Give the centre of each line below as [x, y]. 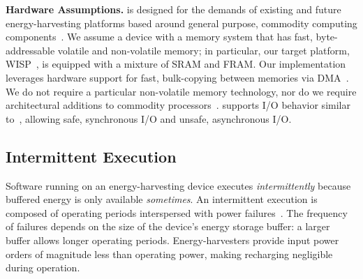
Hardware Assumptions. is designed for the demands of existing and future [173, 9]
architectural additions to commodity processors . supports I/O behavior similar [178, 105]
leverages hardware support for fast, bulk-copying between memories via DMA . [177, 77]
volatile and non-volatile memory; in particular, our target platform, [203, 50]
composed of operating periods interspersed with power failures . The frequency [177, 212]
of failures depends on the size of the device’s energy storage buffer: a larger [168, 226]
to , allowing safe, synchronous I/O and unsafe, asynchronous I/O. [149, 118]
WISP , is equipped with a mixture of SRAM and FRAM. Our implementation [176, 64]
